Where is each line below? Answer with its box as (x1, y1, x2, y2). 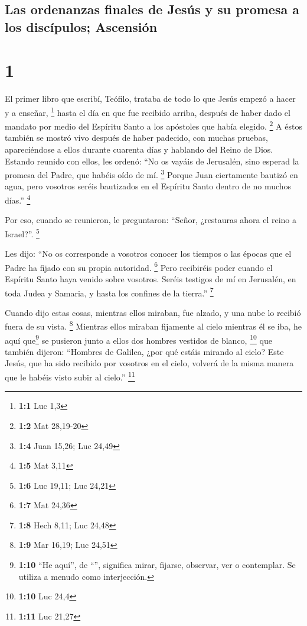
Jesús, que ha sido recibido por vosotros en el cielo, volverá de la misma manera (5, 357, 294, 369)
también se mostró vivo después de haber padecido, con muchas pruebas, (5, 131, 268, 144)
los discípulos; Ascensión (5, 17, 158, 36)
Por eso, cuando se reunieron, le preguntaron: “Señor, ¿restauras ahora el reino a (5, 214, 297, 226)
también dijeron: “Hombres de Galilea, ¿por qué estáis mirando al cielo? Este (5, 345, 284, 357)
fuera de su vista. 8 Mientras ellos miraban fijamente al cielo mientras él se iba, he (5, 318, 302, 333)
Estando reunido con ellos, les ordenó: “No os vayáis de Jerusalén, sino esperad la (5, 154, 299, 167)
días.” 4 (5, 192, 31, 206)
